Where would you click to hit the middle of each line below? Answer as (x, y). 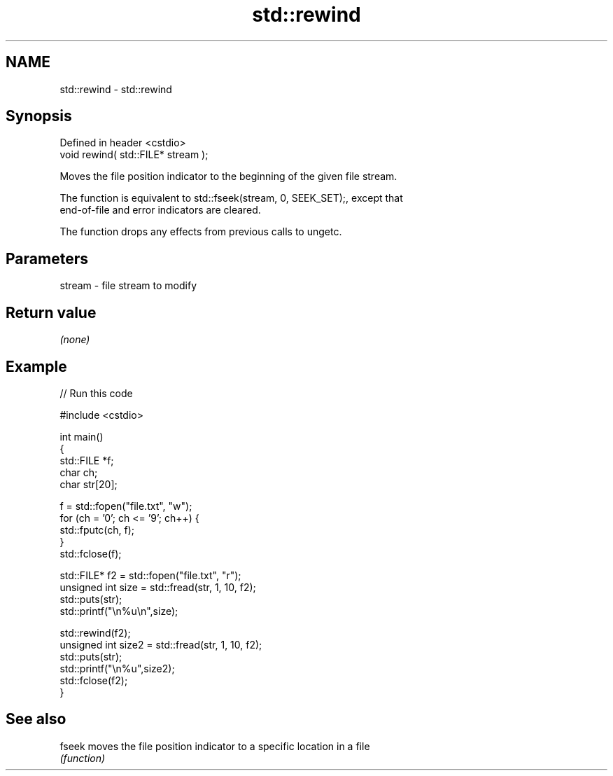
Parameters (47, 258)
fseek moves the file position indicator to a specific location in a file (215, 746)
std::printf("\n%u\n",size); (119, 611)
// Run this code (96, 393)
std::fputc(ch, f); (97, 529)
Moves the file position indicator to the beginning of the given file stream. (228, 176)
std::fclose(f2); (94, 680)
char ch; (79, 472)
